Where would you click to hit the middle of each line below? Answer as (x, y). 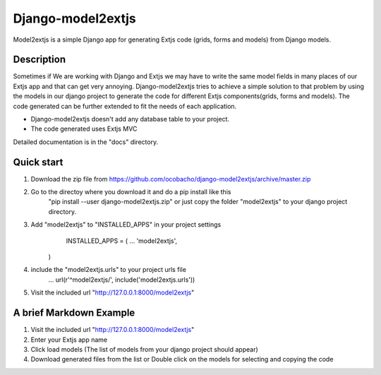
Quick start (38, 162)
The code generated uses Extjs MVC (84, 129)
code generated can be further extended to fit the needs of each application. (125, 106)
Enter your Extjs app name (69, 340)
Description (40, 60)
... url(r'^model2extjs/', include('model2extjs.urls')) (122, 280)
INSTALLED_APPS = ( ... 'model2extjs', (122, 241)
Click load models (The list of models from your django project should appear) (145, 349)
